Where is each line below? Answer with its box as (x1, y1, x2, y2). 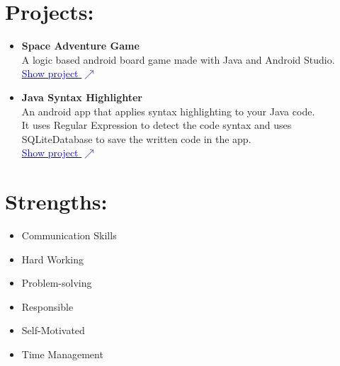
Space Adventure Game (21, 38, 140, 53)
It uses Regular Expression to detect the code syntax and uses (21, 118, 292, 132)
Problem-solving (21, 275, 92, 290)
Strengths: (5, 187, 108, 216)
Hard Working (21, 251, 84, 266)
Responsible (21, 299, 74, 314)
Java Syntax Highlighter (21, 89, 142, 104)
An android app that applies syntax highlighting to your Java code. (21, 103, 315, 118)
